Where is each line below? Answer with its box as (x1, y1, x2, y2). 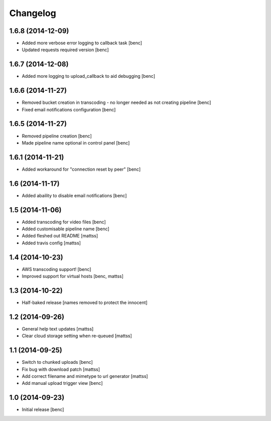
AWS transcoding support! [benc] (22, 266, 91, 272)
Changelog (9, 8, 56, 19)
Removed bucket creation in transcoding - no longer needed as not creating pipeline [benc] (22, 99, 211, 105)
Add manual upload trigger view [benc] (22, 380, 103, 386)
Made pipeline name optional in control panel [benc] (22, 139, 130, 146)
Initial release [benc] (22, 406, 64, 412)
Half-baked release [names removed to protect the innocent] (22, 300, 148, 306)
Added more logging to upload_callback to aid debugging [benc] (22, 73, 156, 79)
